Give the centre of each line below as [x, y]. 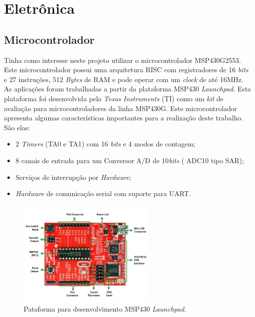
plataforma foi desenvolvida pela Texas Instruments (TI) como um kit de [114, 98]
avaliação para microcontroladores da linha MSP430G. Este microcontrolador [121, 108]
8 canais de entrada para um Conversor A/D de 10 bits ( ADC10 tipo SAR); [130, 160]
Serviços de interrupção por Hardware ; [73, 177]
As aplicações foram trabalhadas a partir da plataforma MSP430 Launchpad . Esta [127, 89]
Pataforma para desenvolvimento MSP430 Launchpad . [105, 309]
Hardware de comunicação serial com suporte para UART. [103, 193]
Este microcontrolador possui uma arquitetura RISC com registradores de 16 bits [126, 70]
